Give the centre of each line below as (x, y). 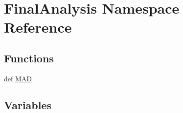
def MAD (18, 78)
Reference (38, 27)
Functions (29, 58)
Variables (28, 104)
